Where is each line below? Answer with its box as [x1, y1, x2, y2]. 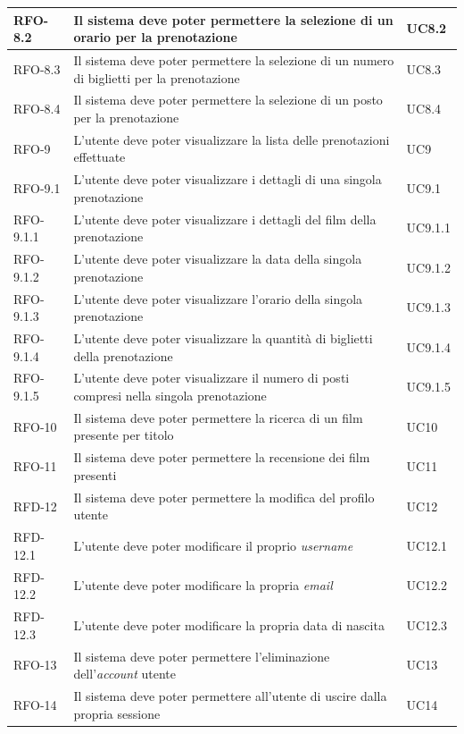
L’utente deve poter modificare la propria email [73, 576, 333, 595]
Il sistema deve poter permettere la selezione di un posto [73, 90, 383, 109]
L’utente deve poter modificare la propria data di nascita [73, 615, 385, 634]
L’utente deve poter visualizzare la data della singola [73, 249, 362, 268]
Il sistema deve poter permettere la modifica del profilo [73, 487, 375, 506]
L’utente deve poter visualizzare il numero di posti [73, 368, 350, 387]
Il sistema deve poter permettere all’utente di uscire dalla [73, 686, 387, 704]
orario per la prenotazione [73, 28, 237, 46]
